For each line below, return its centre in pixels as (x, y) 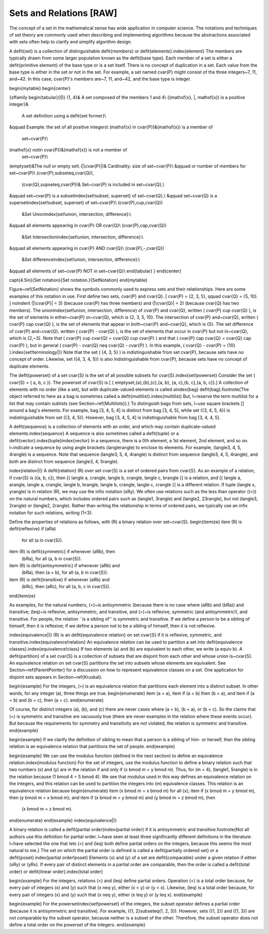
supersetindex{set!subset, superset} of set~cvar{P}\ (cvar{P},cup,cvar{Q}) (86, 203)
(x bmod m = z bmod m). (47, 809)
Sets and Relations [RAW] (63, 13)
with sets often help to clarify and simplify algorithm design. (70, 42)
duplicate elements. (29, 366)
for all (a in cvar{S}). (42, 540)
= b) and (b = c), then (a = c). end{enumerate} (57, 700)
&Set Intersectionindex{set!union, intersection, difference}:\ (83, 237)
